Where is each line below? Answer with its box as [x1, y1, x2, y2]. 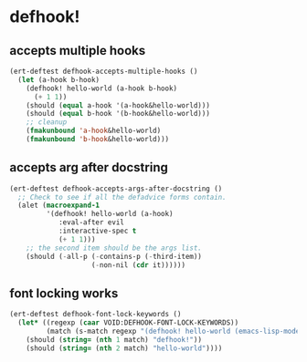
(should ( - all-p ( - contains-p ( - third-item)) [26, 252, 203, 261]
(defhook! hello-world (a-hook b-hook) [26, 84, 178, 93]
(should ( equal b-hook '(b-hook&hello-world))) [26, 109, 210, 119]
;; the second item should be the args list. [26, 243, 203, 253]
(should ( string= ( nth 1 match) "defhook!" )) [26, 335, 203, 344]
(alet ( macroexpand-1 [17, 201, 101, 211]
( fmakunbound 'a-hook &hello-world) [26, 126, 162, 136]
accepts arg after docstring [9, 160, 169, 175]
